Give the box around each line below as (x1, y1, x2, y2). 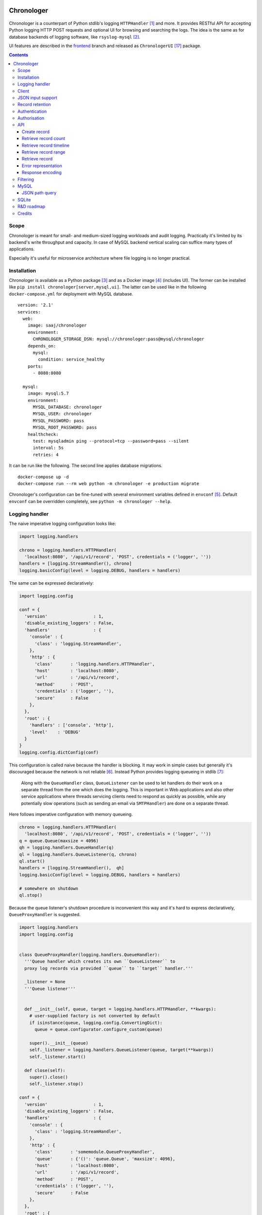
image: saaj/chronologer (27, 323, 87, 328)
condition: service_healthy (38, 357, 105, 362)
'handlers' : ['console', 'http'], (29, 722, 114, 728)
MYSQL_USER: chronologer (33, 411, 92, 417)
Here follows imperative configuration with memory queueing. (9, 812, 133, 817)
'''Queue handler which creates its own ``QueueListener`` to (24, 959, 176, 964)
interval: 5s (33, 445, 64, 451)
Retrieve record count (22, 136, 65, 141)
